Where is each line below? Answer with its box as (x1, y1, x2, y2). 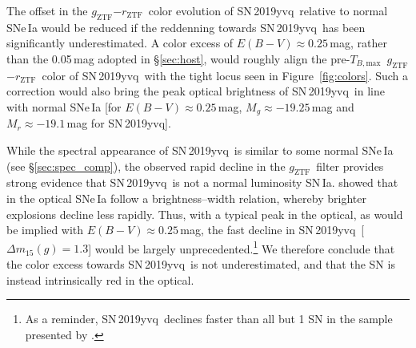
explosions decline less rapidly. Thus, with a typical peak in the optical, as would (6, 205, 403, 222)
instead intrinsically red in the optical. (6, 271, 194, 288)
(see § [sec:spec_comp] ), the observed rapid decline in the (6, 157, 286, 174)
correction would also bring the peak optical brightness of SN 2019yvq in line (6, 83, 385, 99)
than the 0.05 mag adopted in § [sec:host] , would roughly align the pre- (6, 50, 350, 67)
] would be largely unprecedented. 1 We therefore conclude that (88, 237, 395, 257)
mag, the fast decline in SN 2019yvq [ (180, 221, 365, 238)
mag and (311, 98, 354, 115)
